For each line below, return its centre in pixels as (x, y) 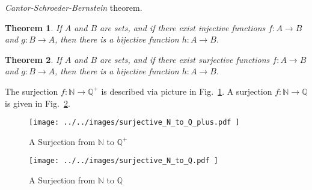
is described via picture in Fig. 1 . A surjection (187, 91)
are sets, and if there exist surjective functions (185, 59)
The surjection (32, 91)
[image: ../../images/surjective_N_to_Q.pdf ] (124, 161)
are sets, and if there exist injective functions (183, 27)
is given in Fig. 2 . (38, 103)
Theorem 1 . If (33, 27)
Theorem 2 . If (33, 59)
